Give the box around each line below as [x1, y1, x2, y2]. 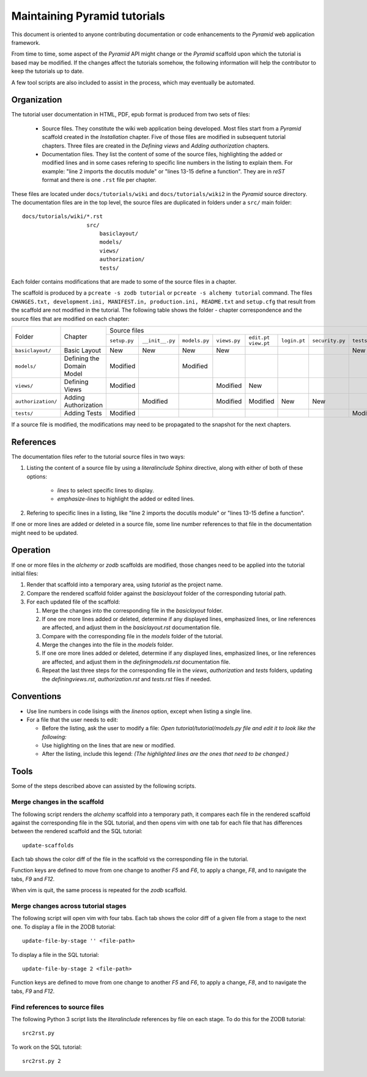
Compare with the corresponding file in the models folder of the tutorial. [42, 632, 223, 640]
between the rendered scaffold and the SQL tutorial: [11, 828, 143, 835]
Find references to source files [11, 1002, 104, 1011]
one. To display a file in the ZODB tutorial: [11, 923, 116, 931]
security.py [312, 337, 346, 344]
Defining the [64, 354, 100, 363]
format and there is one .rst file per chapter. [42, 176, 157, 184]
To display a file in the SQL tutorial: [11, 951, 99, 958]
